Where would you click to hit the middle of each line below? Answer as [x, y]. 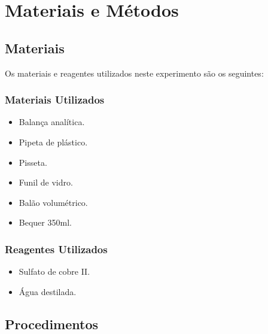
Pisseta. [33, 162]
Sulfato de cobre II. [54, 271]
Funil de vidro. [46, 182]
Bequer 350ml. [45, 222]
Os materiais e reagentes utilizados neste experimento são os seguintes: [134, 73]
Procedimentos [52, 324]
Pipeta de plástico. [53, 142]
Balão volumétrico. [53, 202]
